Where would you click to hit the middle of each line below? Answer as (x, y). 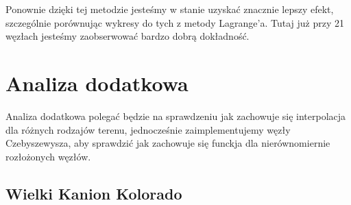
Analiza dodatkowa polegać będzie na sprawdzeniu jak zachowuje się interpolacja (176, 116)
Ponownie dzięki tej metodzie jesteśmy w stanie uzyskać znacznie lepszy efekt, (170, 9)
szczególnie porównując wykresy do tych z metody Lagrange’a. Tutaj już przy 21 (175, 22)
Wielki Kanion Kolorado (94, 193)
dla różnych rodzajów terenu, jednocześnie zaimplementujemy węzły (148, 129)
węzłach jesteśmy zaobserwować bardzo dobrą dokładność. (128, 36)
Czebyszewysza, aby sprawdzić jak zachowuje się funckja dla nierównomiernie (168, 143)
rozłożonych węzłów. (48, 156)
